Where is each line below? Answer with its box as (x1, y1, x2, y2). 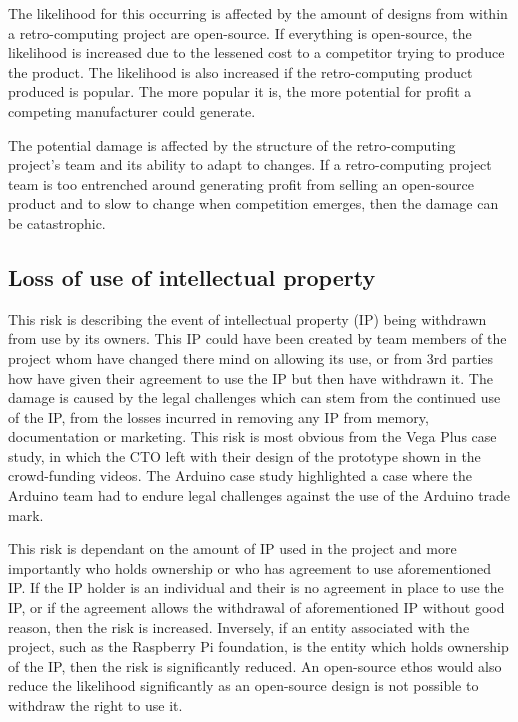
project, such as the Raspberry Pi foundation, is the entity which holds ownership (8, 636, 509, 657)
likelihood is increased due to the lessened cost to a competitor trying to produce (8, 42, 505, 63)
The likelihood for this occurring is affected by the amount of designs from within (8, 3, 508, 23)
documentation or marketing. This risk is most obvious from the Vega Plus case (8, 426, 497, 447)
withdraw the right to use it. (8, 695, 183, 716)
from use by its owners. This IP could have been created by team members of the (8, 328, 507, 349)
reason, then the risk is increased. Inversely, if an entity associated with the (8, 616, 470, 637)
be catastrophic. (8, 212, 106, 233)
